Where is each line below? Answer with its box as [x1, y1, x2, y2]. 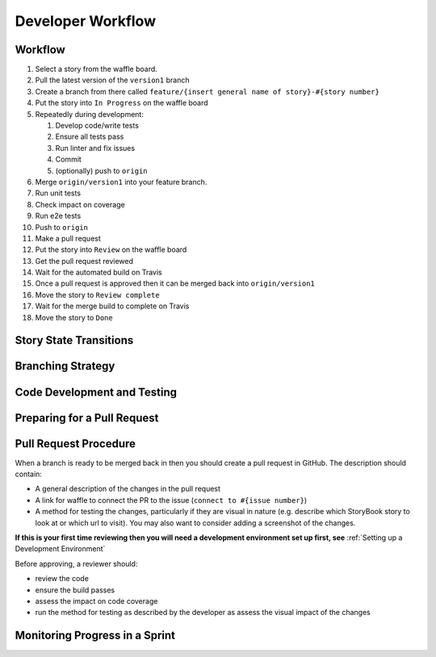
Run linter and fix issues [55, 143, 136, 153]
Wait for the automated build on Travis [35, 267, 162, 278]
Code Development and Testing [15, 385, 178, 399]
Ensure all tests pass [55, 132, 124, 141]
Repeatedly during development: [35, 109, 145, 119]
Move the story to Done [35, 312, 113, 322]
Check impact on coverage [35, 199, 125, 209]
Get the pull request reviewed [35, 256, 133, 266]
